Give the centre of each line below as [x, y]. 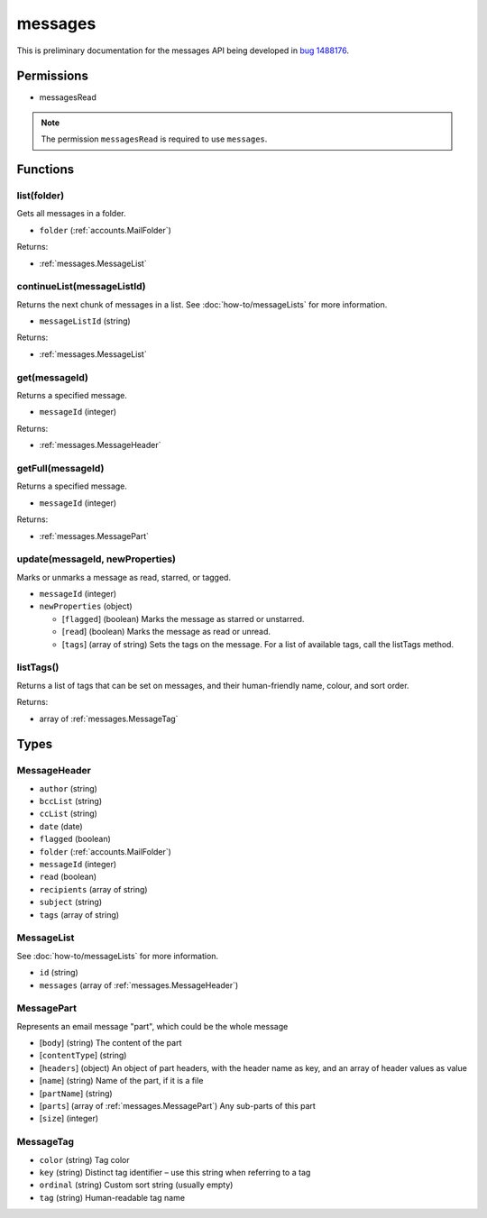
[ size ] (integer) [69, 1119]
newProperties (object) [86, 606]
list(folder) [41, 196]
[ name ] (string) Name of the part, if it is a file [121, 1081]
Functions [46, 170]
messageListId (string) [85, 321]
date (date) [61, 826]
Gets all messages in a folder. [71, 214]
